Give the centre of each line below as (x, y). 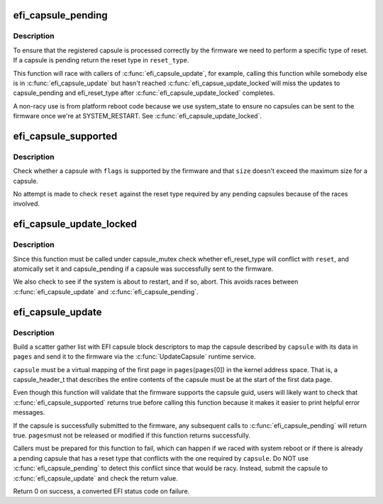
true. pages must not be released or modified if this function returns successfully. (132, 435)
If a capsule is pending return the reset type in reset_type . (101, 60)
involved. (27, 204)
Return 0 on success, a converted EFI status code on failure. (101, 491)
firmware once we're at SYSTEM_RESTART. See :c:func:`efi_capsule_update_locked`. (138, 116)
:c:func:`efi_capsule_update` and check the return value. (95, 478)
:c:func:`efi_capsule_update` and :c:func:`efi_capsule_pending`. (106, 291)
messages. (29, 413)
